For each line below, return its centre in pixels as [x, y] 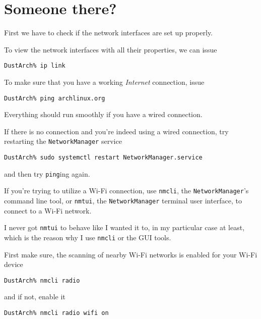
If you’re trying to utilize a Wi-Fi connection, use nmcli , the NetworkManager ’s [126, 191]
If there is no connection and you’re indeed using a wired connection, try [116, 131]
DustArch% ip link [35, 66]
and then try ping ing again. [47, 173]
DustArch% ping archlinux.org [55, 98]
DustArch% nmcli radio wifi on [56, 313]
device [14, 264]
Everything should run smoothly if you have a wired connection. [103, 114]
